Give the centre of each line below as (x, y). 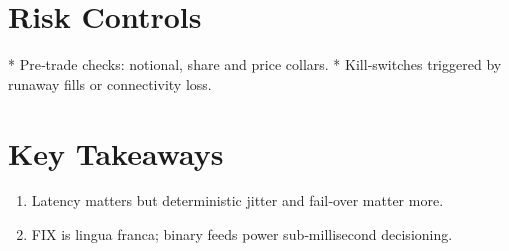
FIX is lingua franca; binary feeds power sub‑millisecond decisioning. (242, 234)
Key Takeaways (116, 152)
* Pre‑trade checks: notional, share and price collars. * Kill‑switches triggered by (255, 64)
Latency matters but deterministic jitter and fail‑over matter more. (237, 200)
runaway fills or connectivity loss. (110, 83)
